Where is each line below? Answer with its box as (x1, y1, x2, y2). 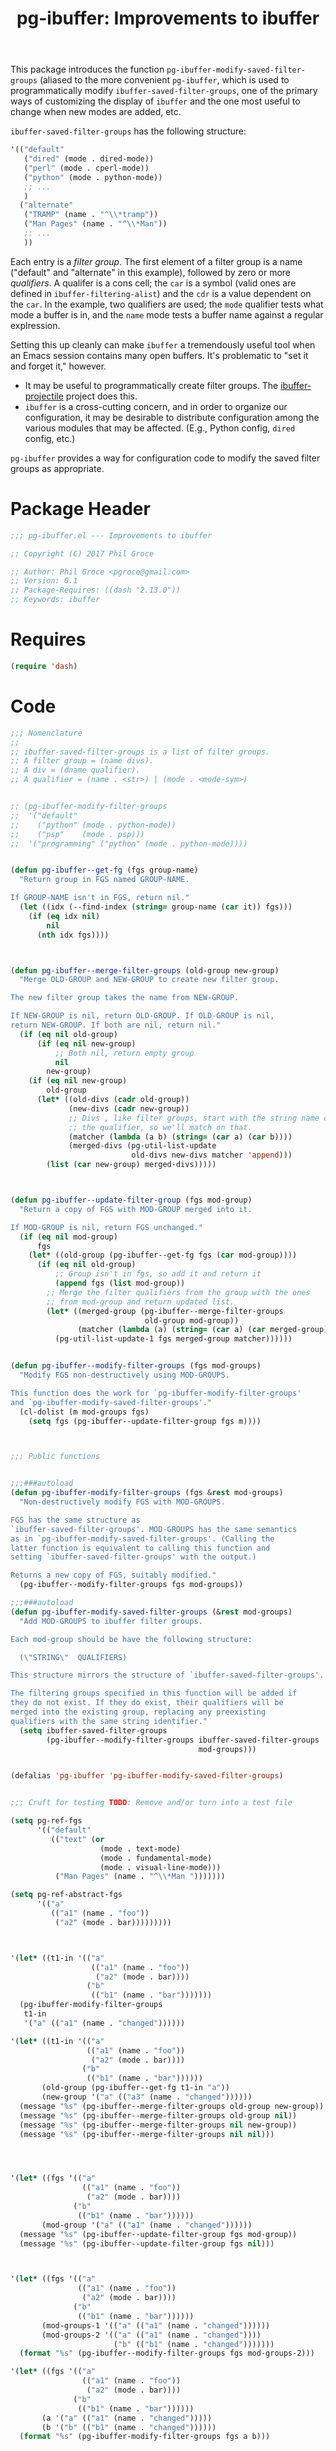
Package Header (10, 498, 151, 520)
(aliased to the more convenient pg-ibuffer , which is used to (39, 74, 290, 86)
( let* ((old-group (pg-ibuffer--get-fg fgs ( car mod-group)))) (28, 1250, 298, 1261)
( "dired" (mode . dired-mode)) (23, 154, 155, 164)
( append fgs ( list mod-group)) (54, 1278, 186, 1288)
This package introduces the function (10, 63, 165, 76)
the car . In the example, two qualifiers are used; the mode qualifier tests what (10, 298, 324, 310)
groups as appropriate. (10, 462, 105, 474)
